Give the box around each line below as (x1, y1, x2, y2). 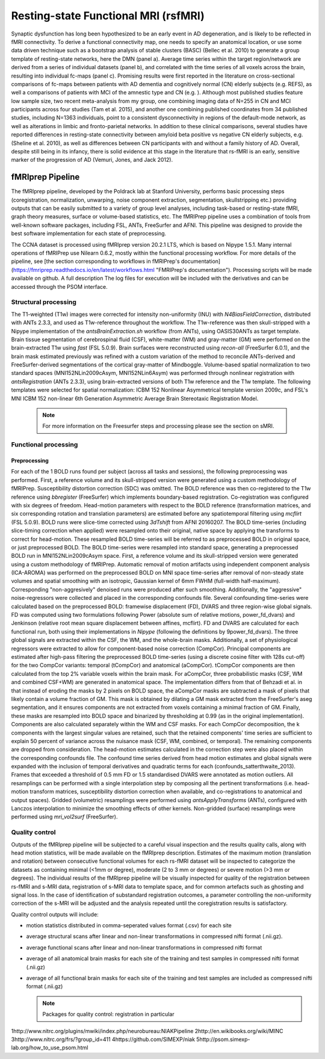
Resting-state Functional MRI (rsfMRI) (11, 9, 205, 22)
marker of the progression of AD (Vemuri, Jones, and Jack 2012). (11, 156, 173, 164)
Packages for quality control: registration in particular (42, 1011, 175, 1018)
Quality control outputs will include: (11, 910, 99, 918)
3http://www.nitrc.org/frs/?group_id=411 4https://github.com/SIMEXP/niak (11, 1036, 196, 1043)
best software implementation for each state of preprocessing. (11, 230, 167, 237)
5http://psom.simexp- (196, 1036, 250, 1043)
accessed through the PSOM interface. (11, 283, 108, 290)
